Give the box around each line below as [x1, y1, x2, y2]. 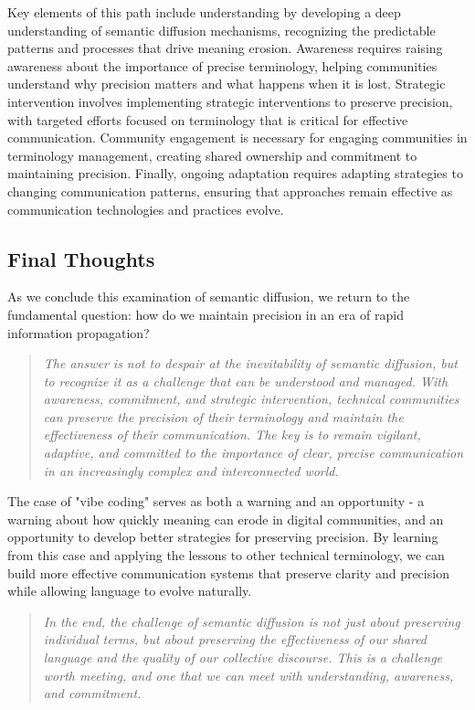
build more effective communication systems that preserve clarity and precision [7, 563, 449, 582]
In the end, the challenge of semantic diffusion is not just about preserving [43, 611, 460, 631]
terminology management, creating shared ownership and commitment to [7, 145, 417, 164]
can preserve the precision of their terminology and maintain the [43, 407, 404, 426]
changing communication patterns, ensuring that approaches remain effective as [7, 181, 453, 200]
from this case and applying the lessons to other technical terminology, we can [7, 546, 445, 565]
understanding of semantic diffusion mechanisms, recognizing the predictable [7, 20, 436, 39]
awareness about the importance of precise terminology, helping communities [7, 56, 438, 75]
